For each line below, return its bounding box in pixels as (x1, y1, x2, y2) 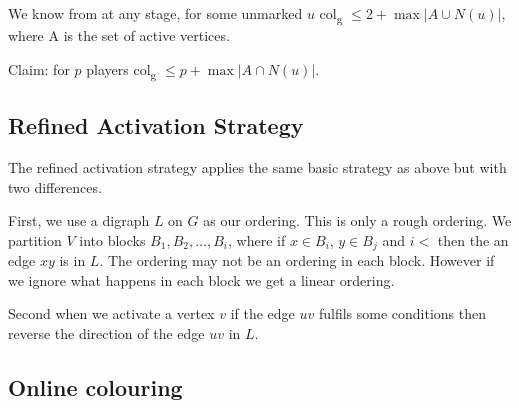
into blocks (79, 229, 146, 250)
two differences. (8, 176, 102, 197)
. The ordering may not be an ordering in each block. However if (99, 250, 495, 271)
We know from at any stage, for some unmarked (8, 3, 303, 23)
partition (8, 229, 62, 250)
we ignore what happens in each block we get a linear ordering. (8, 269, 395, 290)
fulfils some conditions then (318, 303, 487, 324)
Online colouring (8, 372, 183, 403)
